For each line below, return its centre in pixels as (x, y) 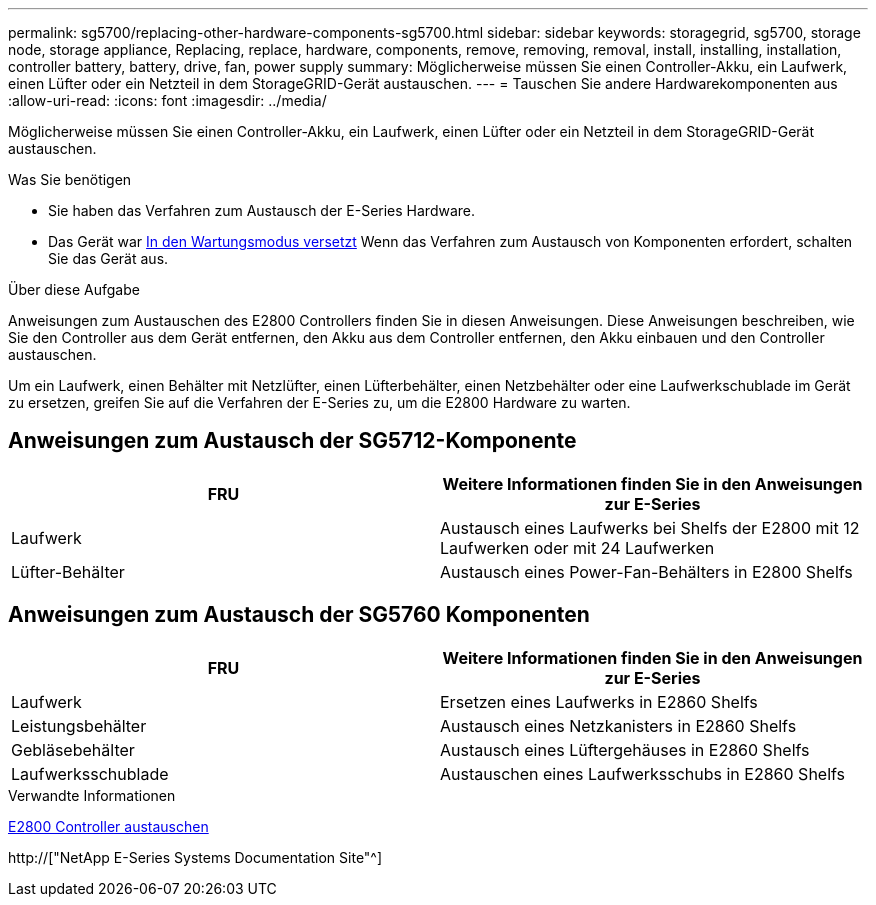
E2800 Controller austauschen (108, 826)
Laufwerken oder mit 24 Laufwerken (577, 547)
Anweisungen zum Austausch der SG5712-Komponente (292, 441)
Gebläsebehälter (73, 749)
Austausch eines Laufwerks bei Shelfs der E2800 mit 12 (650, 527)
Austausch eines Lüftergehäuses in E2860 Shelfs (625, 749)
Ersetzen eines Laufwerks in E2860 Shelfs (599, 701)
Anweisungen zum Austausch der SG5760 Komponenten (299, 615)
